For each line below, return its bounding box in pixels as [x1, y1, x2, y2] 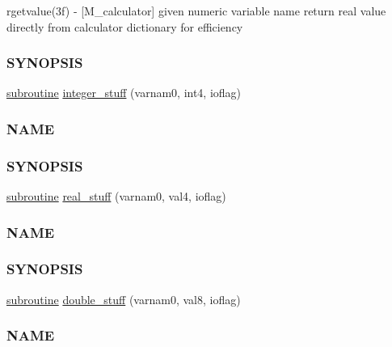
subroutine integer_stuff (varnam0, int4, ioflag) [6, 84, 242, 101]
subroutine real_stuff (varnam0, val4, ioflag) [6, 188, 226, 205]
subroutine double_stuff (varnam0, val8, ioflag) [6, 290, 241, 307]
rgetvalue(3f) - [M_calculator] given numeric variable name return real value [6, 2, 386, 19]
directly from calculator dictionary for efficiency [6, 18, 243, 35]
